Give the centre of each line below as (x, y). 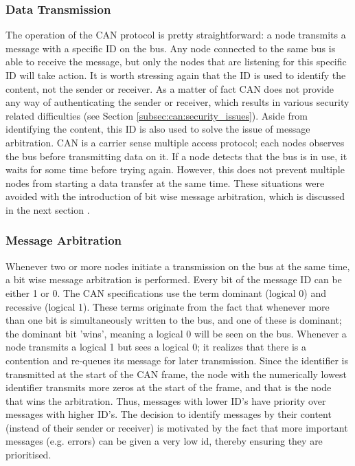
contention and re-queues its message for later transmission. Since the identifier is (177, 360)
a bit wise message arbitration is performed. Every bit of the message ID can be (174, 279)
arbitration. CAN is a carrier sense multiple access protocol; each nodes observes (175, 142)
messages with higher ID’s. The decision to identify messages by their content (169, 414)
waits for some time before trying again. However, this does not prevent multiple (175, 169)
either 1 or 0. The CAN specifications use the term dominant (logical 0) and (166, 292)
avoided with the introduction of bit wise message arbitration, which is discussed (175, 196)
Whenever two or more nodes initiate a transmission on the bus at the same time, (178, 266)
